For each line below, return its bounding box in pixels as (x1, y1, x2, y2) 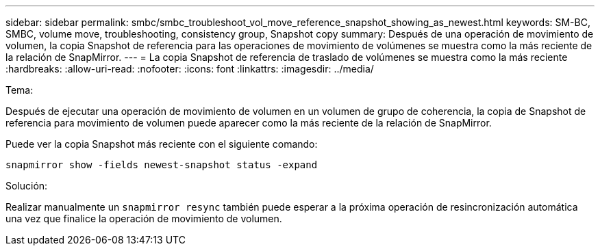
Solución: (5, 180, 48, 191)
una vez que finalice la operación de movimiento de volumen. (5, 213, 282, 224)
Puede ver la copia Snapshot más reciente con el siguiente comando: (5, 138, 318, 150)
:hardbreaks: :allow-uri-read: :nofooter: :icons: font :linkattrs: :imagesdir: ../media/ (5, 63, 374, 75)
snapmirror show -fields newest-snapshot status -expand (5, 159, 318, 170)
